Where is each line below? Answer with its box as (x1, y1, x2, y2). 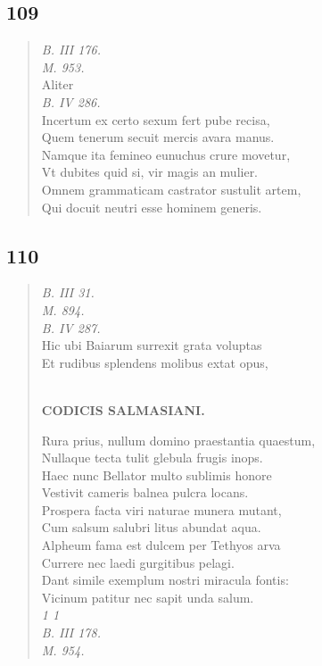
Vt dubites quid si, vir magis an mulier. (41, 162, 259, 181)
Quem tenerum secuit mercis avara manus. (41, 128, 275, 146)
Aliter (41, 75, 74, 94)
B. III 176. (41, 40, 101, 59)
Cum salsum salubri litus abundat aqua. (41, 518, 261, 537)
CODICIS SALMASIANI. (41, 400, 205, 419)
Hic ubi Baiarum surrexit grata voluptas (41, 336, 262, 354)
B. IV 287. (41, 318, 101, 337)
